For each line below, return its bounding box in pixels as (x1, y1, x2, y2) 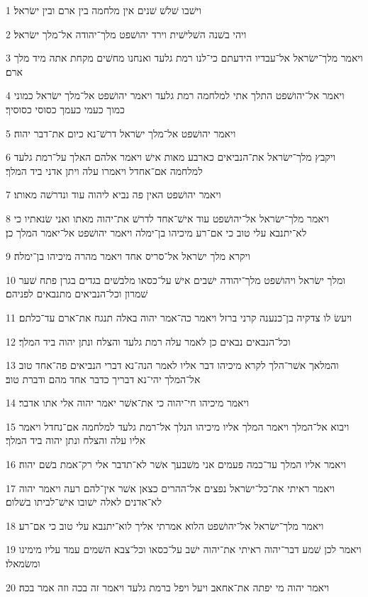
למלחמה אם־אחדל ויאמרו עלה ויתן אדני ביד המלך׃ (6, 163, 203, 178)
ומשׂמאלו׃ (6, 556, 40, 571)
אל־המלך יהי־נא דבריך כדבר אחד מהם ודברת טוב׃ (6, 371, 201, 386)
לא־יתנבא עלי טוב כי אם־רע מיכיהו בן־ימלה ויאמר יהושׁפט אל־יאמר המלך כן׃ (6, 224, 307, 239)
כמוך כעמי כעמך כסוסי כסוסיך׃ (6, 101, 125, 116)
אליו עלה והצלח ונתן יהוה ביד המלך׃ (6, 433, 146, 448)
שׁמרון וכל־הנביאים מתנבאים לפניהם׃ (6, 286, 148, 301)
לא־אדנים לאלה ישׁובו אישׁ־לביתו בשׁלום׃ (6, 494, 162, 509)
